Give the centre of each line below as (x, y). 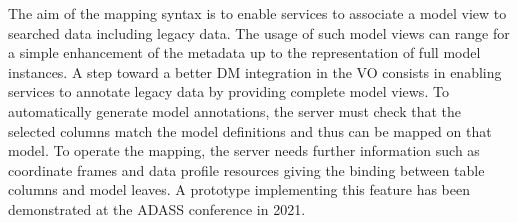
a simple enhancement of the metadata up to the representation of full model (244, 52)
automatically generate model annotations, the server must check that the (234, 110)
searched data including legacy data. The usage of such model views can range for (259, 32)
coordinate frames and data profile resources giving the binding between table (246, 169)
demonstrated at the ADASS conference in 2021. (157, 208)
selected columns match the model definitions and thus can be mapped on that (250, 130)
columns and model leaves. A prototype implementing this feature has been (239, 189)
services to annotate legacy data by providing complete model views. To (228, 91)
